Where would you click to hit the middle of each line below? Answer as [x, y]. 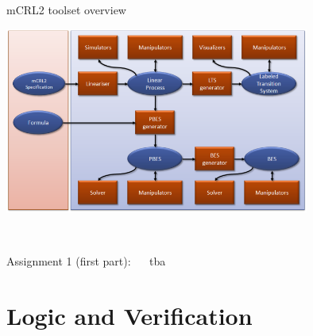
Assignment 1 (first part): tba [86, 260]
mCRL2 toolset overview [66, 10]
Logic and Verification [129, 315]
